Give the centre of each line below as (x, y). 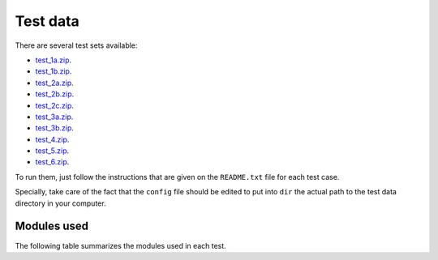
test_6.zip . (52, 162)
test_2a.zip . (55, 83)
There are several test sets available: (76, 45)
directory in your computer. (60, 203)
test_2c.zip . (55, 105)
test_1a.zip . (54, 60)
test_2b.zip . (55, 94)
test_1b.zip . (54, 71)
